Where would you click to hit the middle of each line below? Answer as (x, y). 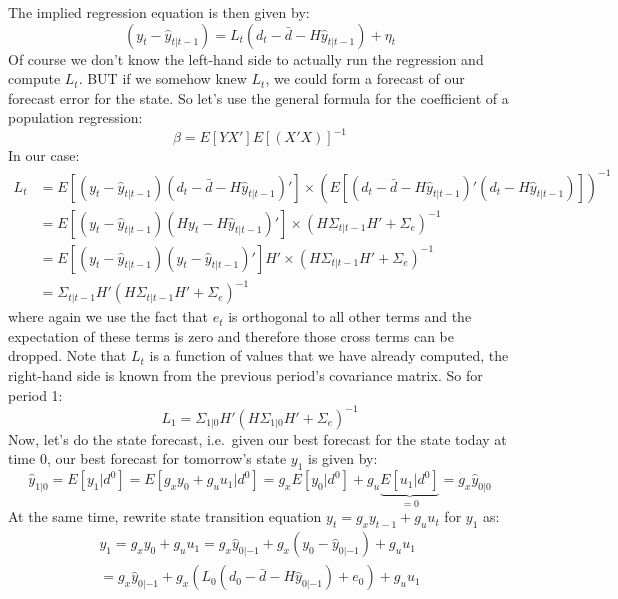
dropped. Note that (67, 355)
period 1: (35, 394)
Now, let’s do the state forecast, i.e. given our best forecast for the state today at (257, 438)
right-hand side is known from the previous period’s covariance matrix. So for (245, 374)
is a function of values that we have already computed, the (329, 355)
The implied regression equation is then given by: (159, 12)
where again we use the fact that (108, 316)
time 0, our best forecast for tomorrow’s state (147, 458)
